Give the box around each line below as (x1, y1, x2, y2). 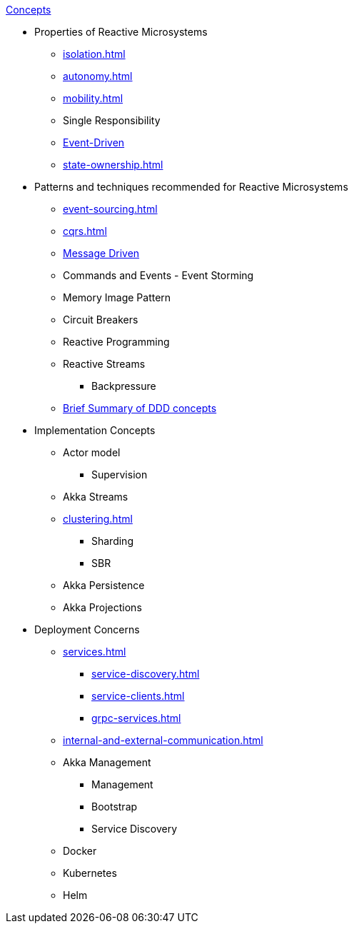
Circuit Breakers (63, 313, 138, 326)
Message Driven (63, 247, 140, 259)
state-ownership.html (63, 159, 163, 171)
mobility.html (63, 92, 123, 104)
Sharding (91, 535, 133, 547)
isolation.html (63, 48, 126, 60)
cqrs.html (63, 225, 107, 237)
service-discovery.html (91, 668, 200, 680)
